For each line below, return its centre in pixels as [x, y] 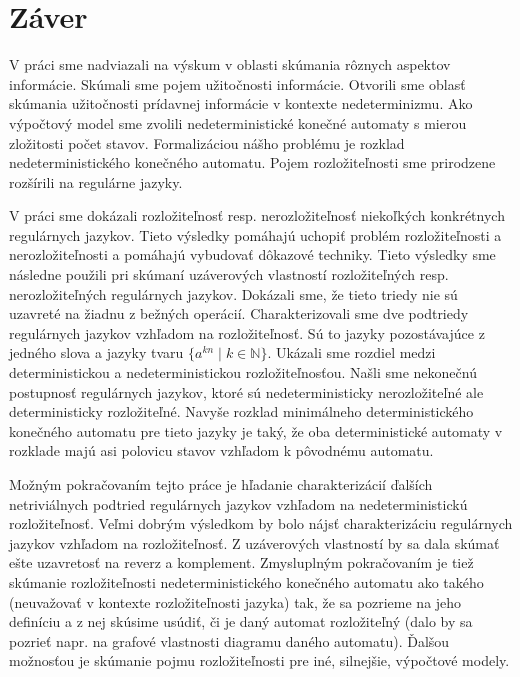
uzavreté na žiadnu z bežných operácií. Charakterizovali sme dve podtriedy [239, 313]
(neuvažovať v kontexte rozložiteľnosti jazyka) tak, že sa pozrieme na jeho [235, 601]
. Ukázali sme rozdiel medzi [351, 352]
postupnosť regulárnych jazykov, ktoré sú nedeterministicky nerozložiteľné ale [246, 391]
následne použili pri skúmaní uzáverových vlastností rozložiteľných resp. [229, 274]
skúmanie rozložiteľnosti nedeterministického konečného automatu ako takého [246, 581]
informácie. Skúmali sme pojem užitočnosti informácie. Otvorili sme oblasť [237, 83]
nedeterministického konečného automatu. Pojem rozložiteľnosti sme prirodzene [252, 162]
